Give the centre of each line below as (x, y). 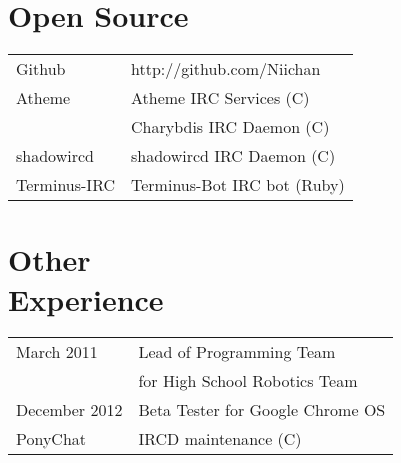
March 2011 (57, 352)
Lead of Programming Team (237, 352)
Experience (86, 298)
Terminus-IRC (66, 185)
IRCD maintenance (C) (220, 439)
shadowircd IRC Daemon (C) (233, 156)
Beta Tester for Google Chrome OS (262, 410)
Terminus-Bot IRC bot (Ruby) (238, 185)
